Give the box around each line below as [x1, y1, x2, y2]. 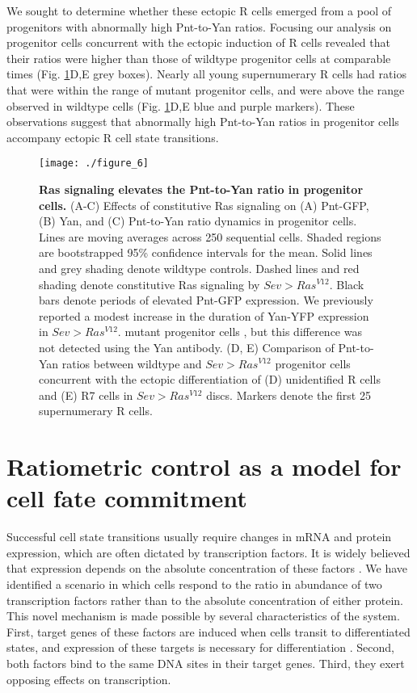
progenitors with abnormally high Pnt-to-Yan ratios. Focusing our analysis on [6, 18, 392, 35]
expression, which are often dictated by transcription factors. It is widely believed [6, 544, 411, 561]
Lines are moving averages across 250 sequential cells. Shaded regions [39, 228, 381, 245]
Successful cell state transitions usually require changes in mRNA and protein [6, 528, 392, 545]
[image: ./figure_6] [39, 157, 150, 170]
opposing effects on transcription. [6, 670, 171, 687]
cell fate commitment [6, 481, 247, 514]
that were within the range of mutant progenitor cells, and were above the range [6, 81, 405, 98]
